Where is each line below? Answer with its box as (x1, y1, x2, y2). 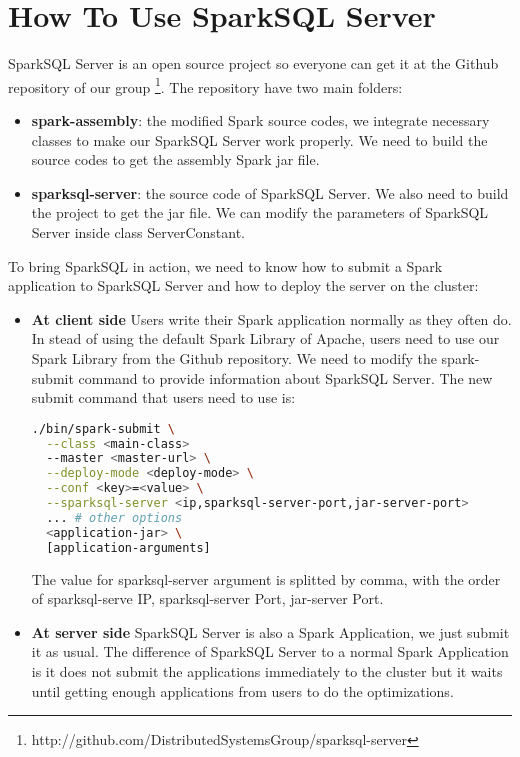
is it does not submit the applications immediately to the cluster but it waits (31, 660, 503, 681)
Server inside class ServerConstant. (31, 221, 245, 242)
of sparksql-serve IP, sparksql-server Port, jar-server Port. (31, 588, 384, 609)
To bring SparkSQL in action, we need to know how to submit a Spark (8, 255, 443, 276)
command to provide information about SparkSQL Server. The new (78, 367, 493, 388)
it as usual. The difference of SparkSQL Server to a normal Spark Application (31, 641, 509, 662)
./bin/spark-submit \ (31, 421, 175, 436)
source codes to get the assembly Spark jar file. (31, 149, 320, 170)
